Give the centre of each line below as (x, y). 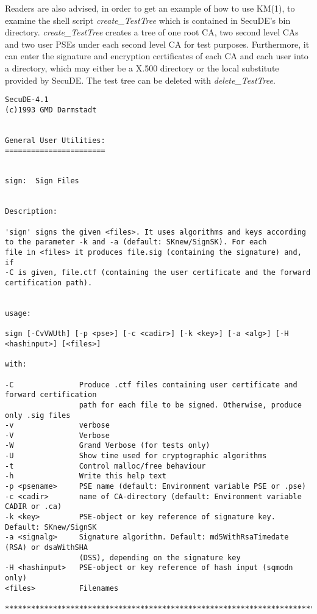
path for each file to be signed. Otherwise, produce (190, 405)
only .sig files (38, 415)
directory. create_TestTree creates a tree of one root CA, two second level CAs (152, 32)
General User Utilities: (55, 140)
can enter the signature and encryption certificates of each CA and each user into (157, 56)
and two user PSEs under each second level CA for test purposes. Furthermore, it (157, 44)
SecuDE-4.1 (27, 100)
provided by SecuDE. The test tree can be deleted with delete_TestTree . (140, 80)
